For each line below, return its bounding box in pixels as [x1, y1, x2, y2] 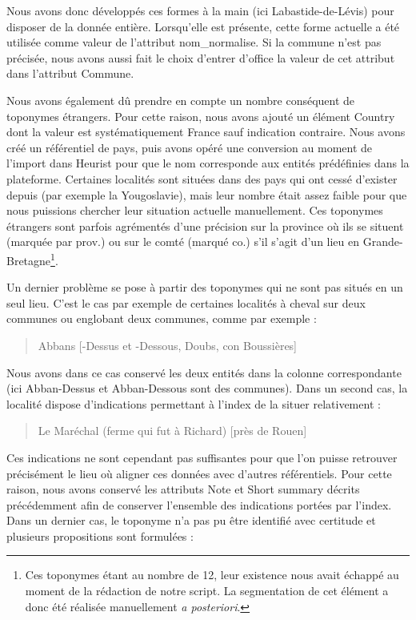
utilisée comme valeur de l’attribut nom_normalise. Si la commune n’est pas [6, 34, 382, 50]
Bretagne [6, 252, 51, 268]
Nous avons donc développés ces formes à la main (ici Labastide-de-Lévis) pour [6, 2, 394, 18]
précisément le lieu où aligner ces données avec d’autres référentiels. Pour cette [6, 465, 392, 481]
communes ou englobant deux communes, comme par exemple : [6, 310, 317, 327]
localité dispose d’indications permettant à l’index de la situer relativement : [6, 395, 381, 412]
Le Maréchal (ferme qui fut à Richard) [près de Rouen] [38, 422, 307, 439]
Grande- [362, 233, 403, 250]
